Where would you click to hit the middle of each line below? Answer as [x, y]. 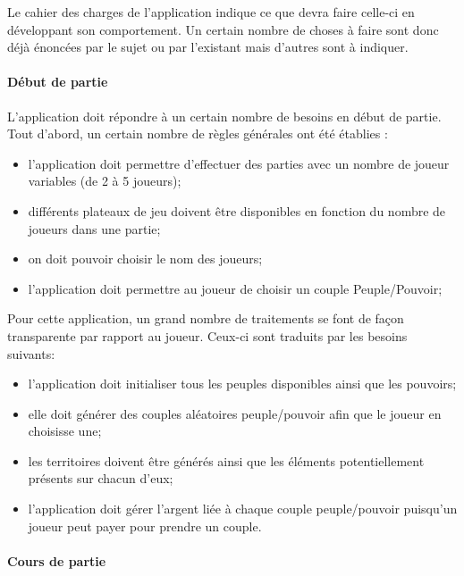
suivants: [31, 353]
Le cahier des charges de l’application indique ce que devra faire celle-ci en [211, 12]
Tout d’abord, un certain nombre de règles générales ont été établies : [198, 134]
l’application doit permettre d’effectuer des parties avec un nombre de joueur [239, 163]
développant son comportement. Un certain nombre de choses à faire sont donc [223, 29]
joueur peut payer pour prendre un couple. [145, 526]
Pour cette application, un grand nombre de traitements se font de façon [206, 318]
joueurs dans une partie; [94, 228]
